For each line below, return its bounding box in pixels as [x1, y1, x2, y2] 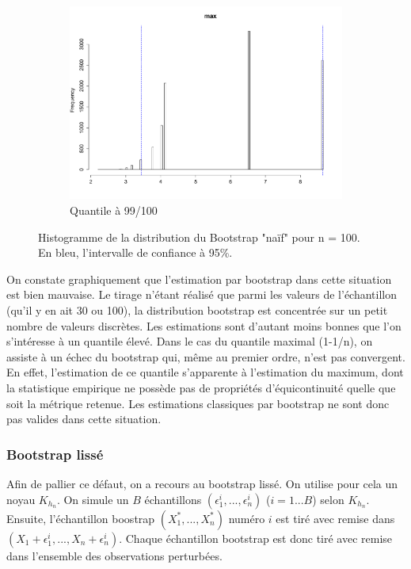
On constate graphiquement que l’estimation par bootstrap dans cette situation [6, 270, 392, 287]
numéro [228, 510, 265, 526]
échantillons [144, 491, 202, 507]
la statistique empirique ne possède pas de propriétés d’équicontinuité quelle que [6, 379, 396, 395]
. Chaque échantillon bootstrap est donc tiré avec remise [119, 529, 393, 546]
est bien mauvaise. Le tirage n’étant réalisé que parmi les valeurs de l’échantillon [6, 286, 398, 303]
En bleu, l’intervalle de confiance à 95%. [38, 244, 233, 261]
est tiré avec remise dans [276, 510, 395, 526]
